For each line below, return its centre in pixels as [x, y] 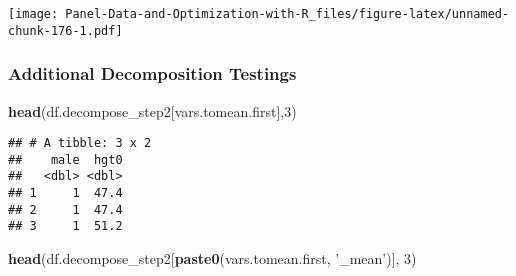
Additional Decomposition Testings [152, 73]
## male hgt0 [65, 159]
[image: [33, 14]
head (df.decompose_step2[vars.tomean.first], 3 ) [152, 110]
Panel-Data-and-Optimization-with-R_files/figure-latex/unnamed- [287, 14]
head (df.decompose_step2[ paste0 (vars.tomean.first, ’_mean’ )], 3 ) [212, 258]
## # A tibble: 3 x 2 [80, 143]
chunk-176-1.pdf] [65, 30]
